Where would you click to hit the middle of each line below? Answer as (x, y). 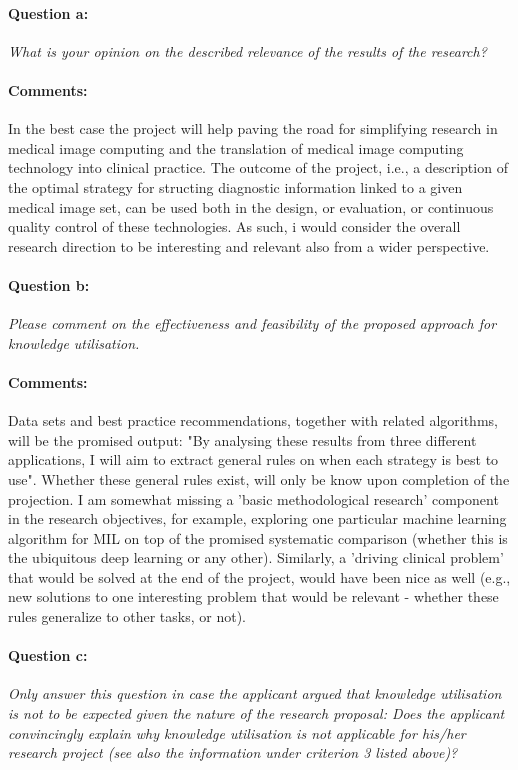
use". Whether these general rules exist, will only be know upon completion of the (259, 478)
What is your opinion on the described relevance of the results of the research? (247, 50)
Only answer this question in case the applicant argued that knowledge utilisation (255, 693)
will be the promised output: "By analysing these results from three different (242, 439)
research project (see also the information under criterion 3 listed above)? (233, 752)
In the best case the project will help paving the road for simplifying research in (253, 128)
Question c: (48, 655)
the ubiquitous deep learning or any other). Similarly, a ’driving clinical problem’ (256, 557)
